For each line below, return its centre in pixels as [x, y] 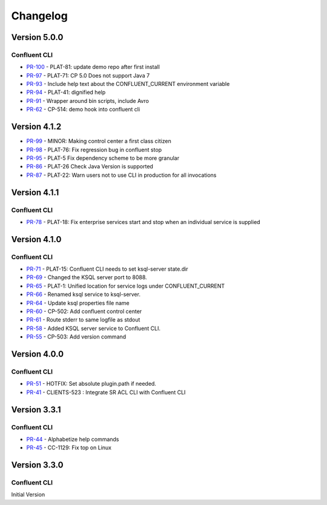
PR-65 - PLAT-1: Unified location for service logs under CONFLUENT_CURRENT [126, 286]
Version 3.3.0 [37, 465]
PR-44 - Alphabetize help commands [73, 439]
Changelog [39, 16]
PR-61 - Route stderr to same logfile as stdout [83, 320]
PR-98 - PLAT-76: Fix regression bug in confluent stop [94, 150]
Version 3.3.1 [36, 410]
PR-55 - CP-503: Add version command [76, 337]
